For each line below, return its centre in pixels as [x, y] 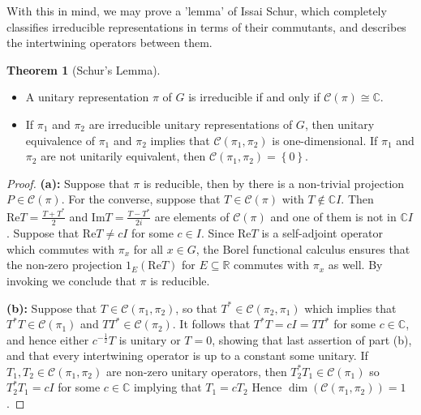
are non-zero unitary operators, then [196, 371]
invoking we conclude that [71, 280]
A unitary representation [87, 97]
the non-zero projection [64, 265]
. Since [217, 233]
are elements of [192, 216]
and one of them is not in [333, 216]
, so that [196, 308]
